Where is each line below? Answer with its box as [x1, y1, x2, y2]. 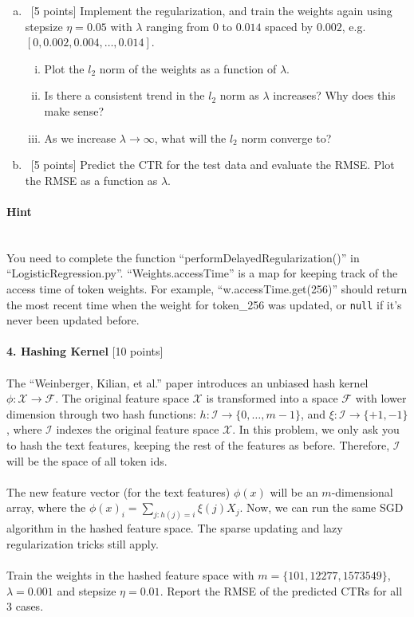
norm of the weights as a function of [99, 60, 277, 77]
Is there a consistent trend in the [44, 87, 205, 104]
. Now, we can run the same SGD [239, 499, 404, 516]
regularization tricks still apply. [6, 535, 159, 552]
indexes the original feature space [56, 421, 219, 438]
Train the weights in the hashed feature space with [6, 566, 254, 583]
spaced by [265, 18, 313, 34]
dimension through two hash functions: [6, 405, 196, 422]
